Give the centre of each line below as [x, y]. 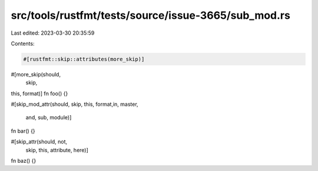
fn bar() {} [23, 131]
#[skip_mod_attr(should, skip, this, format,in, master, [74, 104]
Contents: [23, 43]
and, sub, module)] [49, 118]
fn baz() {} [24, 161]
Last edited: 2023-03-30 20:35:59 [53, 33]
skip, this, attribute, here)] [57, 150]
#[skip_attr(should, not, [39, 142]
